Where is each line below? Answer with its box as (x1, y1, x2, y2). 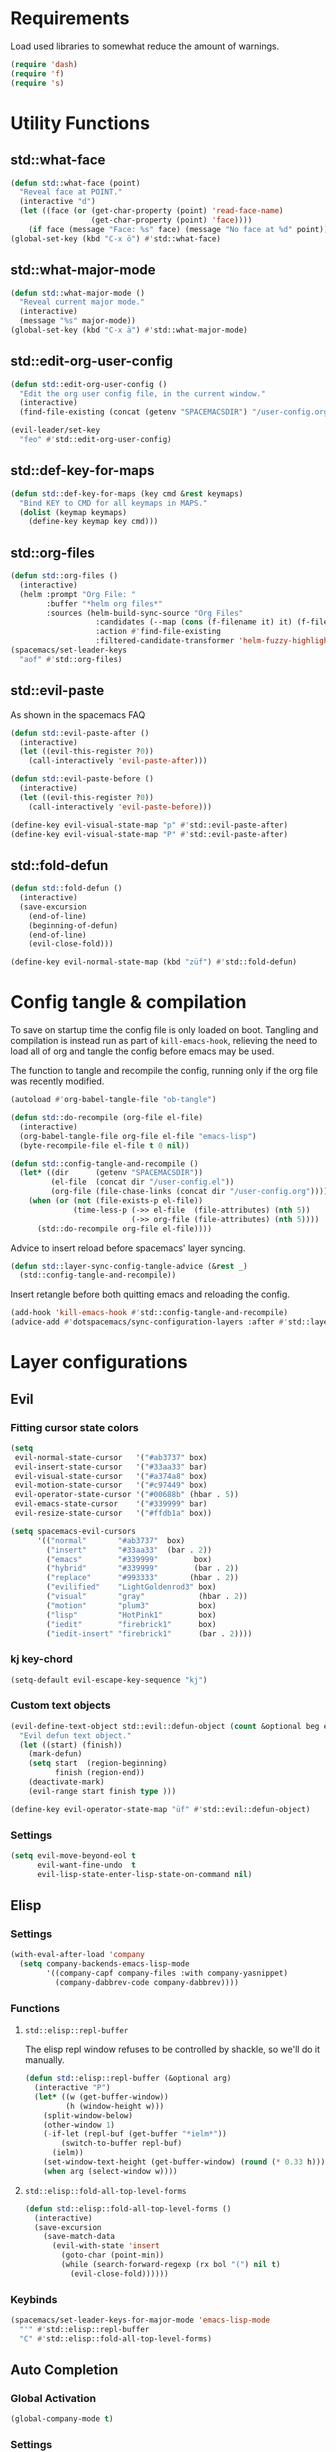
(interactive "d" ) (19, 197, 97, 207)
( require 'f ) (10, 68, 65, 79)
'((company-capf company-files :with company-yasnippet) (46, 1968, 288, 1979)
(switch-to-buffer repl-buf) (61, 2138, 183, 2149)
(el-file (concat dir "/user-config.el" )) (50, 1177, 235, 1187)
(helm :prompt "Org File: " (19, 589, 137, 599)
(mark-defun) (28, 1749, 83, 1759)
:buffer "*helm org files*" (46, 598, 163, 609)
